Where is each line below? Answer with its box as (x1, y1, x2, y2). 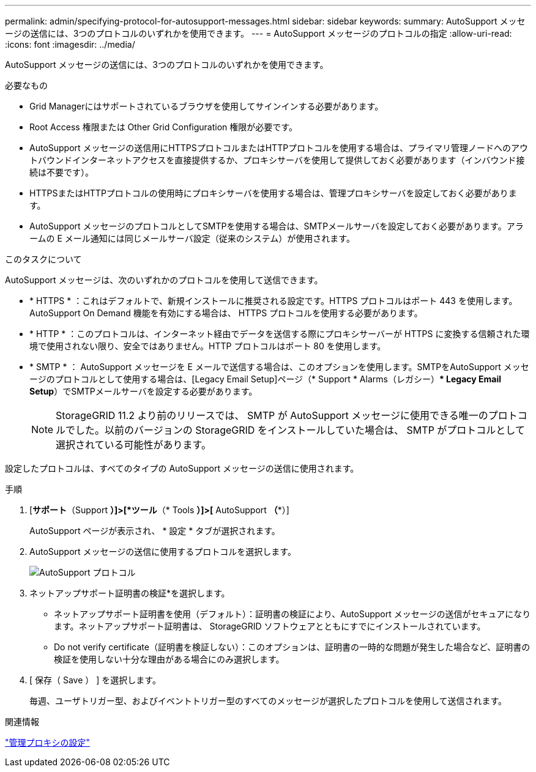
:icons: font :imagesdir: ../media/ (5, 39, 135, 50)
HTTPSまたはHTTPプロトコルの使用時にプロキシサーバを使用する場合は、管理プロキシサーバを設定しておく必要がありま (29, 188, 517, 198)
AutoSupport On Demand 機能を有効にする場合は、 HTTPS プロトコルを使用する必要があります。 (29, 308, 423, 318)
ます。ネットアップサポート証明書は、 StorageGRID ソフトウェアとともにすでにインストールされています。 (54, 621, 486, 631)
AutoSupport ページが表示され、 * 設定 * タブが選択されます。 (29, 525, 280, 536)
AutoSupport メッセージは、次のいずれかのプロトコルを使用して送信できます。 (5, 275, 323, 285)
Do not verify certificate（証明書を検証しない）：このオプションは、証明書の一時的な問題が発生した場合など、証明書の (54, 642, 530, 652)
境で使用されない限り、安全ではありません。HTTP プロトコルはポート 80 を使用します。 (29, 341, 386, 351)
